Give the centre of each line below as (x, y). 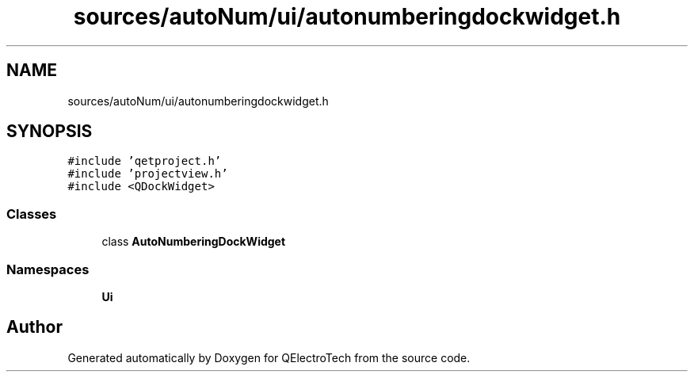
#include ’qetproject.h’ (145, 161)
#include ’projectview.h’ (148, 174)
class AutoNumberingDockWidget (194, 242)
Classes (32, 214)
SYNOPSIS (50, 132)
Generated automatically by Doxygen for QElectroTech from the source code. (269, 357)
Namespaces (48, 269)
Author (34, 327)
